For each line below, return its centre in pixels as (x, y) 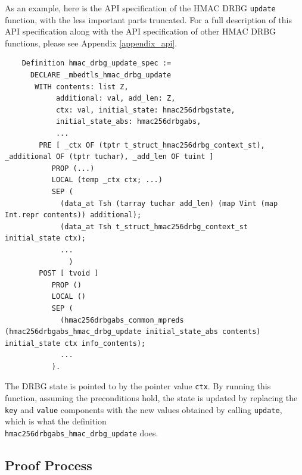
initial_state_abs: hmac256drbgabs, (128, 122)
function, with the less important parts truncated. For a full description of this (148, 19)
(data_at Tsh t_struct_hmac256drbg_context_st (154, 226)
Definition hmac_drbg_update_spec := (96, 63)
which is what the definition (56, 421)
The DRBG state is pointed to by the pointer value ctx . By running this (138, 386)
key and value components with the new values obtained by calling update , (144, 409)
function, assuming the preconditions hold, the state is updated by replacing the (151, 398)
